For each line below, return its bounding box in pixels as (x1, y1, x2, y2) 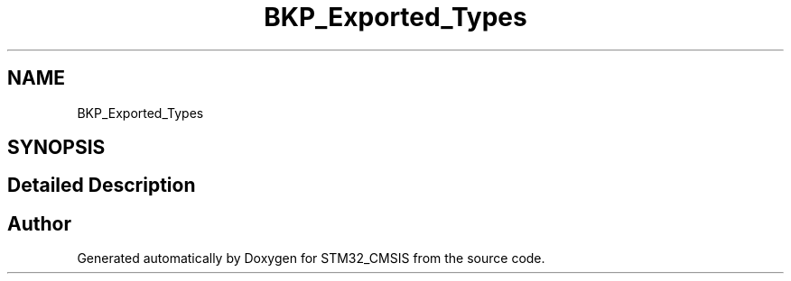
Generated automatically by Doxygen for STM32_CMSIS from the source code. (77, 250, 545, 267)
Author (7, 212, 71, 235)
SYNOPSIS (7, 136, 106, 159)
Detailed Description (7, 174, 196, 197)
